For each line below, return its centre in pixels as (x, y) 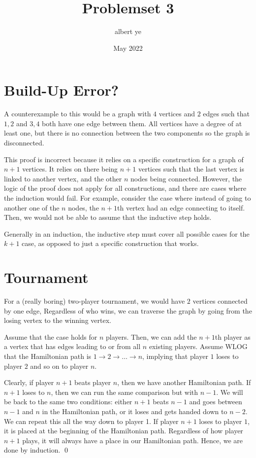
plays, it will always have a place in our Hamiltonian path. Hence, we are (133, 440)
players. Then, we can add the (151, 336)
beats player (93, 382)
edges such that (226, 114)
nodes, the (83, 207)
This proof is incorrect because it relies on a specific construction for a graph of (124, 159)
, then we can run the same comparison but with (125, 392)
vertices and (177, 114)
